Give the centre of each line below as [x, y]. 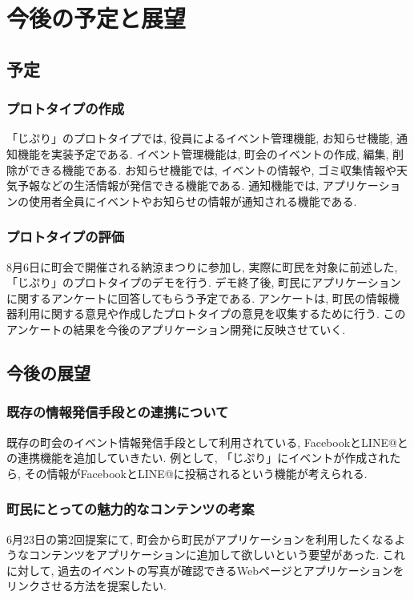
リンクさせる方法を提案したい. [86, 586]
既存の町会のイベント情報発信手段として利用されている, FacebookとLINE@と [207, 442]
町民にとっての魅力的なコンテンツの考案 [131, 509]
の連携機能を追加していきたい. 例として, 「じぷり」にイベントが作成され [198, 458]
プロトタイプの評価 [66, 237]
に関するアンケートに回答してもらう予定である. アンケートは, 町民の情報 [197, 297]
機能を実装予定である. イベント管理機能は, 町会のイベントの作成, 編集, [203, 153]
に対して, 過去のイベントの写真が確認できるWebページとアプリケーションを [205, 570]
